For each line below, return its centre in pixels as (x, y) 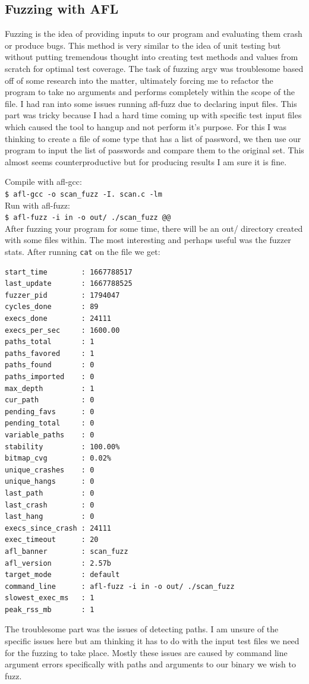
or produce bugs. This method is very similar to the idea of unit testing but (143, 45)
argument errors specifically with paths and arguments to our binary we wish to (150, 664)
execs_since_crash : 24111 (58, 528)
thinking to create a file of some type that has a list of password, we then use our (153, 138)
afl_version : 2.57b (58, 563)
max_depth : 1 (50, 388)
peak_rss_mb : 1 (50, 609)
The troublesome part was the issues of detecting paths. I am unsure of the (142, 629)
